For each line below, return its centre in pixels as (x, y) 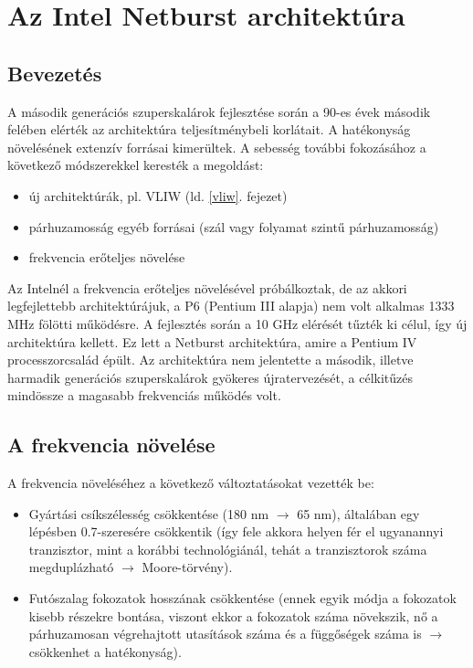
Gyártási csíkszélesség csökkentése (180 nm (149, 513)
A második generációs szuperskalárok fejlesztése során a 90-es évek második (219, 111)
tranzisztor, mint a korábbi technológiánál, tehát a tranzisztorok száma (228, 549)
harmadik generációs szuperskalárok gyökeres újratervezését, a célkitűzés (210, 377)
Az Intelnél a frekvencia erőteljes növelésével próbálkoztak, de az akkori (207, 287)
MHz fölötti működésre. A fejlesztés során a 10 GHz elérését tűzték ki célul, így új (237, 323)
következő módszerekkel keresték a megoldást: (136, 165)
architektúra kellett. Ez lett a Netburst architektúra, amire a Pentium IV (212, 341)
